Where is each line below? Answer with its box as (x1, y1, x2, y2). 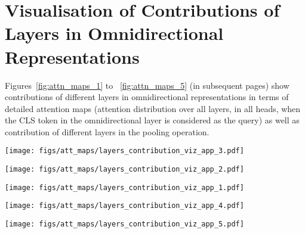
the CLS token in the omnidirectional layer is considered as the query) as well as (5, 114, 300, 126)
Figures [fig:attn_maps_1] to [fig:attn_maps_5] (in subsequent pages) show (5, 79, 289, 91)
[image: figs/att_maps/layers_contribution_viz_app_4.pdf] (5, 201, 244, 210)
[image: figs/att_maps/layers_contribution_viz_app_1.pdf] (5, 183, 244, 192)
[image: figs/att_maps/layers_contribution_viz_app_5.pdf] (5, 220, 244, 229)
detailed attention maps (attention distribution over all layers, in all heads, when (5, 102, 301, 114)
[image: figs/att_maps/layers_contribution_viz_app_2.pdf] (5, 165, 244, 174)
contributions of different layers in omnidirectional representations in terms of (5, 91, 289, 103)
